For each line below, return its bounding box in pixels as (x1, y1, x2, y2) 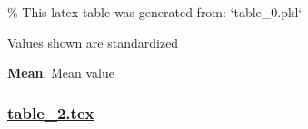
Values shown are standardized (7, 32, 179, 51)
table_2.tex (7, 101, 94, 124)
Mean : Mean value (7, 63, 115, 82)
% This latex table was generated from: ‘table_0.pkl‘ (7, 3, 303, 21)
